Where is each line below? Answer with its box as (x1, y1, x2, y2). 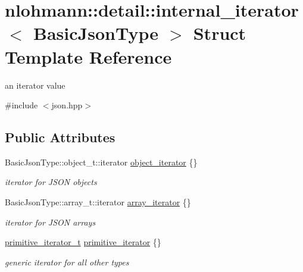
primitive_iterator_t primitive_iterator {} (5, 236, 161, 248)
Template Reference (5, 44, 172, 68)
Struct (193, 21, 246, 45)
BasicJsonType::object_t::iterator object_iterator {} (5, 155, 198, 168)
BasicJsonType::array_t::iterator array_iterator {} (5, 196, 191, 208)
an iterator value (5, 79, 65, 91)
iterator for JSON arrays (5, 215, 96, 228)
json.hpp (51, 99, 83, 111)
